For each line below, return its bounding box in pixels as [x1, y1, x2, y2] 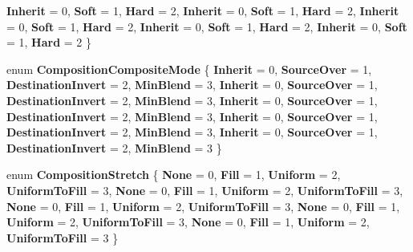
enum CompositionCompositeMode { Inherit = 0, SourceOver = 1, [6, 60, 372, 77]
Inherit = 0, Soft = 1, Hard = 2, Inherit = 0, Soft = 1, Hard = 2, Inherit [6, 2, 399, 18]
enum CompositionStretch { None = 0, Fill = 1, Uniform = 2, [6, 166, 341, 183]
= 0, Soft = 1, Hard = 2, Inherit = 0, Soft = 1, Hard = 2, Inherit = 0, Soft [6, 18, 407, 35]
